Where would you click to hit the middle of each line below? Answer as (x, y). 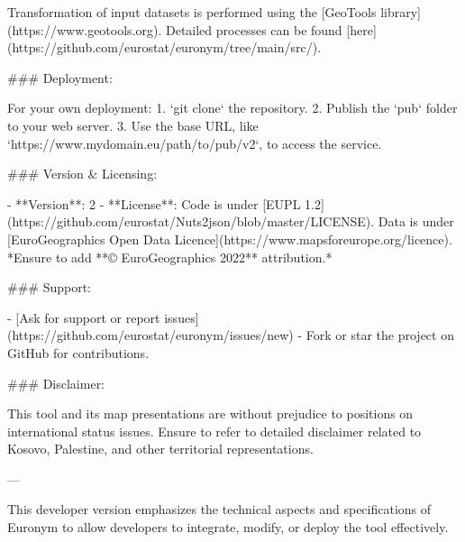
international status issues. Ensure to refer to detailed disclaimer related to (214, 431)
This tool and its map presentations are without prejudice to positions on (210, 413)
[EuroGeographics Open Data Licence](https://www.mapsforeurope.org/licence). (230, 239)
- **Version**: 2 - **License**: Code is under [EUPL (154, 203)
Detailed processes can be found (254, 29)
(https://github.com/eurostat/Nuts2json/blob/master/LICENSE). (191, 221)
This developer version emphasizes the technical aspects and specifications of (219, 509)
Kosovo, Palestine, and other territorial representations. (160, 449)
